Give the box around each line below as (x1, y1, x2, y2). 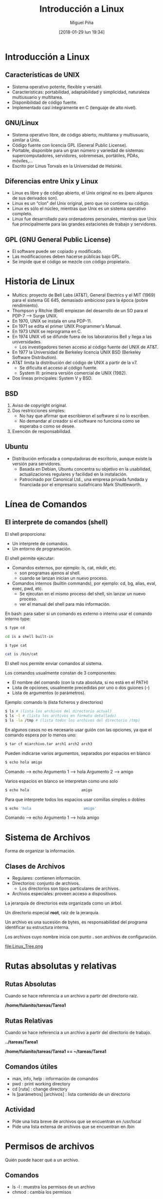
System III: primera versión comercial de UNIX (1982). (19, 370, 127, 376)
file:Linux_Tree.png (5, 943, 43, 950)
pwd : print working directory (12, 1081, 71, 1086)
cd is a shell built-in (5, 634, 54, 639)
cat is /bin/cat (5, 652, 38, 656)
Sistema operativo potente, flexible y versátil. (12, 84, 103, 90)
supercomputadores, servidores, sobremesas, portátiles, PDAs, (12, 153, 140, 158)
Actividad (5, 1106, 35, 1114)
